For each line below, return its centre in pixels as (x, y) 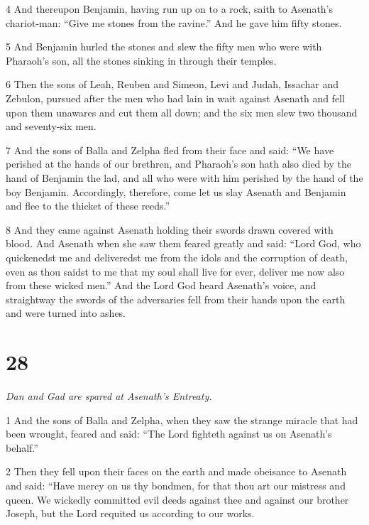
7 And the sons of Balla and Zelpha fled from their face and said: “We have (170, 150)
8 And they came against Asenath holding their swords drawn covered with (170, 229)
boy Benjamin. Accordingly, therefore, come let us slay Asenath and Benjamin (176, 191)
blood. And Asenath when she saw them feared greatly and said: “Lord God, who (183, 243)
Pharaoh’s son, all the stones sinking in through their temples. (141, 60)
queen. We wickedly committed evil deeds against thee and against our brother (177, 499)
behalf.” (22, 447)
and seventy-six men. (51, 126)
